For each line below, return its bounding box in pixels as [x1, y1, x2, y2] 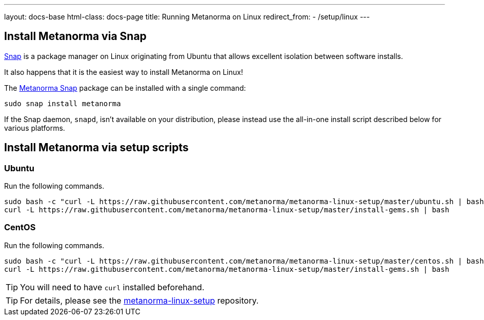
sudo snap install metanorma [4, 99, 121, 108]
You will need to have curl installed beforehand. [20, 282, 205, 292]
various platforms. [4, 123, 65, 132]
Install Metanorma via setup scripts [4, 141, 189, 154]
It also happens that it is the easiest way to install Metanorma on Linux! [4, 67, 243, 76]
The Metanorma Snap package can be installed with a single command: [4, 83, 246, 92]
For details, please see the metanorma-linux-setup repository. [20, 295, 259, 306]
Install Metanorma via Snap [4, 30, 147, 43]
